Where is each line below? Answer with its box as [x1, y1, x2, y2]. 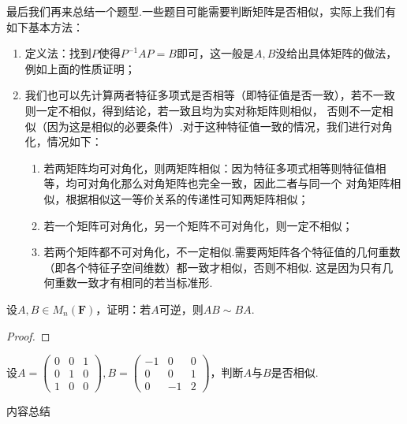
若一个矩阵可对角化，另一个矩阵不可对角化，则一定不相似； [43, 217, 353, 233]
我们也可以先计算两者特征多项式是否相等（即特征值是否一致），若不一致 [24, 87, 395, 103]
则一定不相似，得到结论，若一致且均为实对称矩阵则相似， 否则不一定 [24, 102, 383, 118]
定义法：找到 [24, 45, 91, 61]
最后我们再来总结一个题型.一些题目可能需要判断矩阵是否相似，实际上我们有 [6, 3, 396, 19]
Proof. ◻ [6, 327, 50, 344]
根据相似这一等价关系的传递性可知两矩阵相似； [65, 190, 309, 206]
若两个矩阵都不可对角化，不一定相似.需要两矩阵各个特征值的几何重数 [43, 244, 401, 260]
